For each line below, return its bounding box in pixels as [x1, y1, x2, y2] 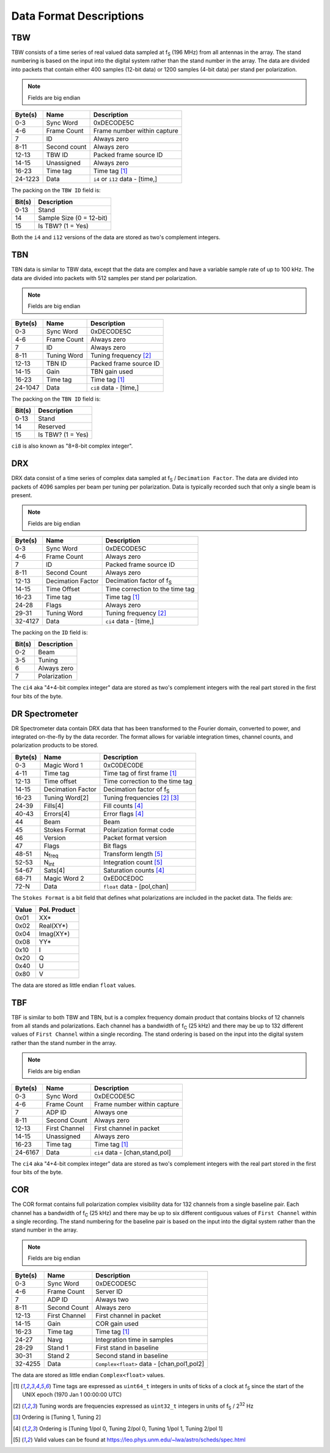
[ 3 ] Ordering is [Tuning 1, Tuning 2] [13, 1413, 101, 1421]
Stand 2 [47, 1351, 70, 1360]
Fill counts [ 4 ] [103, 801, 144, 810]
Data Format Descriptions [11, 9, 144, 23]
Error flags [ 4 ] [103, 809, 144, 818]
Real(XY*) [38, 921, 68, 930]
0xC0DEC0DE [103, 761, 144, 769]
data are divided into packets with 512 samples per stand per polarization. [11, 274, 197, 281]
